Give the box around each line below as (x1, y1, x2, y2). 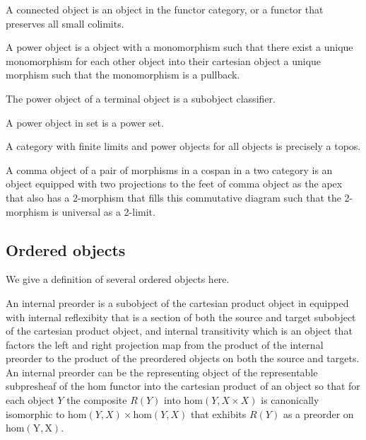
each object (6, 393, 54, 407)
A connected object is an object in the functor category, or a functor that (6, 2, 324, 16)
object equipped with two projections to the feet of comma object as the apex (6, 176, 343, 191)
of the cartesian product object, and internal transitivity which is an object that (6, 323, 353, 338)
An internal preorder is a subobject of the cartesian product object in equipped (6, 295, 349, 310)
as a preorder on (283, 406, 354, 421)
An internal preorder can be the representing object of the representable (6, 364, 318, 379)
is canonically (261, 393, 319, 407)
